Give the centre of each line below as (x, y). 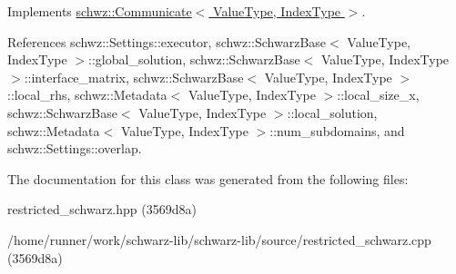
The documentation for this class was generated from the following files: (208, 178)
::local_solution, (332, 112)
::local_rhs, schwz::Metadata (87, 95)
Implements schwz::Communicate (100, 11)
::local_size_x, (378, 95)
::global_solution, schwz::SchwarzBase (194, 59)
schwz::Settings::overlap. (75, 148)
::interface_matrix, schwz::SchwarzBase (134, 77)
